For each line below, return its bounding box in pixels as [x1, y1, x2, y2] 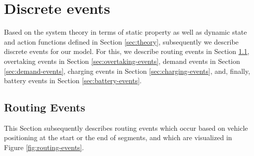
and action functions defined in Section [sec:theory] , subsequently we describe [4, 36, 239, 47]
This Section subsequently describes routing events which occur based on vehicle [4, 122, 248, 133]
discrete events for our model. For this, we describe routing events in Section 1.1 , [4, 46, 250, 56]
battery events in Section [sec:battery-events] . [4, 75, 142, 86]
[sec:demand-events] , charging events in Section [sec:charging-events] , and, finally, [4, 65, 251, 76]
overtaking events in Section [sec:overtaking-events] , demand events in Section [4, 55, 240, 66]
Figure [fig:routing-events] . [4, 142, 84, 153]
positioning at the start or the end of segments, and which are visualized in [4, 132, 232, 143]
